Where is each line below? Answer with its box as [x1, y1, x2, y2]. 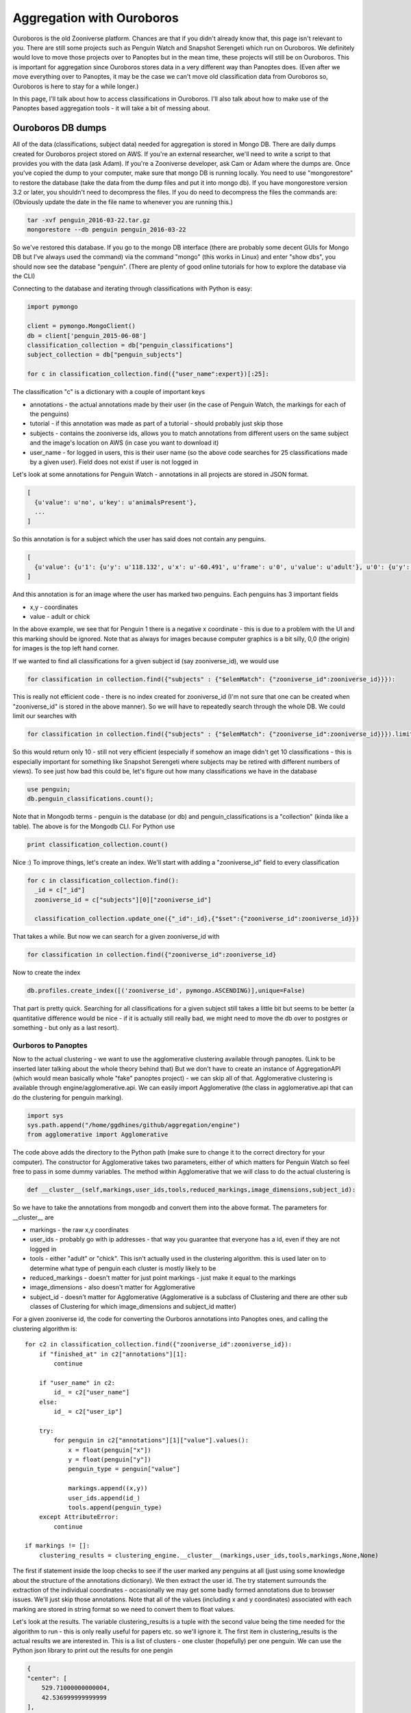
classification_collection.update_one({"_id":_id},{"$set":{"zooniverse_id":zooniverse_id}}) [34, 915, 360, 923]
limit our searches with [12, 712, 77, 720]
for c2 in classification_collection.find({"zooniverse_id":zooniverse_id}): [25, 1340, 292, 1348]
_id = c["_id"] [34, 886, 86, 894]
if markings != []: [25, 1542, 90, 1550]
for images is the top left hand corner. [12, 644, 119, 652]
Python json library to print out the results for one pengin [12, 1647, 173, 1655]
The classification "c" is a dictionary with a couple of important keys [12, 388, 206, 396]
